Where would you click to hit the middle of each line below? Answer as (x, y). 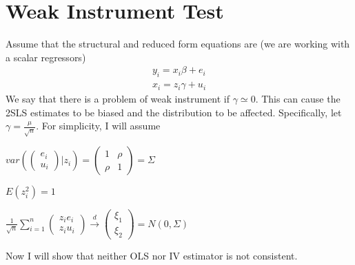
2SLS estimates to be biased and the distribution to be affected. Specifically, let (174, 112)
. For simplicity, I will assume (98, 126)
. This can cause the (298, 99)
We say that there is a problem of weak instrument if (118, 99)
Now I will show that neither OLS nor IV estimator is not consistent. (152, 256)
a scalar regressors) (46, 57)
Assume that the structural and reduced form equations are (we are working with (178, 44)
